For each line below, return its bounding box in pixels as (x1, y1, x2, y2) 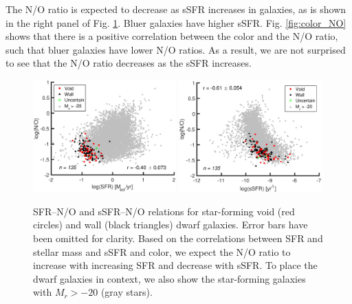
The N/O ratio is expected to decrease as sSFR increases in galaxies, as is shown (5, 2, 346, 16)
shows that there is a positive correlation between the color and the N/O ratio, (5, 29, 338, 43)
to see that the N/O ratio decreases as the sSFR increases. (5, 56, 252, 70)
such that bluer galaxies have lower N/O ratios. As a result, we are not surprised (5, 42, 346, 56)
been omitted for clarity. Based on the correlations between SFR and (33, 231, 323, 246)
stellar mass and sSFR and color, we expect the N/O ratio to (33, 244, 291, 259)
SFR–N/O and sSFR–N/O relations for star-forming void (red (33, 204, 295, 218)
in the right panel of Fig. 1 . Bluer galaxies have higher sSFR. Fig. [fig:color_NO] (5, 15, 346, 30)
